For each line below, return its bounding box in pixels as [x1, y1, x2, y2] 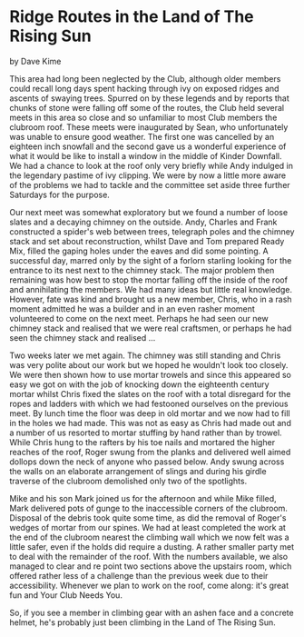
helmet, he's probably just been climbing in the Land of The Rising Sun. [9, 616, 277, 628]
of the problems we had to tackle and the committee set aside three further [9, 179, 290, 190]
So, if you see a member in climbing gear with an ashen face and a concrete [9, 607, 294, 618]
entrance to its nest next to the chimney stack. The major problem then [9, 264, 275, 275]
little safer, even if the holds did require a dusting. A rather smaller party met [9, 541, 295, 552]
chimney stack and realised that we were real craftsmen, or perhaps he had [9, 323, 292, 333]
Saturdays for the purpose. [9, 189, 111, 200]
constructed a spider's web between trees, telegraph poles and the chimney [9, 225, 295, 237]
